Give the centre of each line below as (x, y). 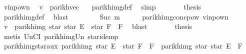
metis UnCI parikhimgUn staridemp (61, 36)
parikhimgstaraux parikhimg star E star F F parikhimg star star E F (123, 46)
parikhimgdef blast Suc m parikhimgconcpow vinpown (116, 16)
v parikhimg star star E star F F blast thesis (98, 26)
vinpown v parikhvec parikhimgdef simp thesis (102, 6)
